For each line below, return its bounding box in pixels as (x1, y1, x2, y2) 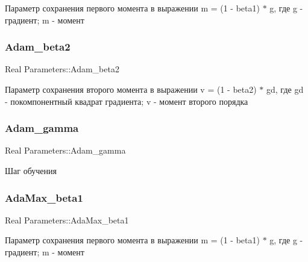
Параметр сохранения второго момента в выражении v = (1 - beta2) (5, 83, 257, 95)
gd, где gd (266, 83, 304, 95)
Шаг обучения (5, 164, 57, 176)
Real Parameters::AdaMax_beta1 (5, 213, 129, 226)
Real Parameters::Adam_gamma (5, 144, 126, 157)
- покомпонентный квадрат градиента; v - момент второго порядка (5, 95, 248, 107)
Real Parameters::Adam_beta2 (5, 63, 119, 75)
